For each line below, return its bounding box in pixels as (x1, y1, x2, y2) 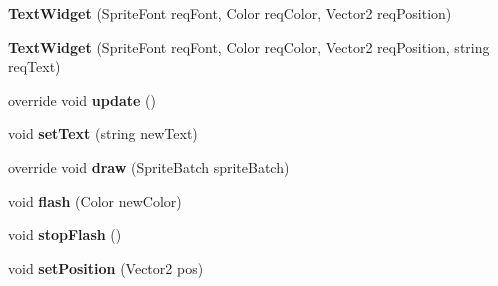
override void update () (8, 89, 157, 110)
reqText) (8, 56, 61, 77)
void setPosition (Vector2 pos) (8, 257, 204, 278)
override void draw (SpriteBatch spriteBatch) (8, 156, 290, 177)
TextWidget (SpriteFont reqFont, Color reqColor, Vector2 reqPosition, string (8, 36, 490, 57)
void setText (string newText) (8, 123, 198, 144)
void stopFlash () (8, 224, 122, 245)
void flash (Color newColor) (8, 190, 182, 211)
